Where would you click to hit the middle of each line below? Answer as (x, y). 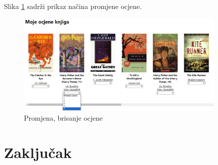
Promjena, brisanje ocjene (63, 118)
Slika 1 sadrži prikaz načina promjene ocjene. (73, 6)
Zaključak (38, 152)
